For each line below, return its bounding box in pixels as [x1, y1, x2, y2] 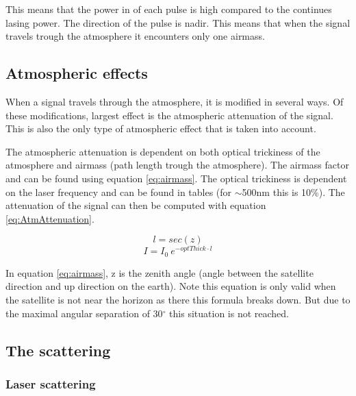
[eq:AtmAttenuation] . [5, 211, 94, 225]
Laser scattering [5, 375, 96, 392]
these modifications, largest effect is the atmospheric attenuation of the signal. [5, 108, 333, 122]
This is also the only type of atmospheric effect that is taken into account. [5, 121, 316, 136]
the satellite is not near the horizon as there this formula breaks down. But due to [5, 293, 351, 307]
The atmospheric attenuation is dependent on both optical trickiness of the [5, 144, 320, 158]
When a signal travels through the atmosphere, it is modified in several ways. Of [5, 94, 344, 108]
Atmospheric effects [5, 62, 148, 84]
